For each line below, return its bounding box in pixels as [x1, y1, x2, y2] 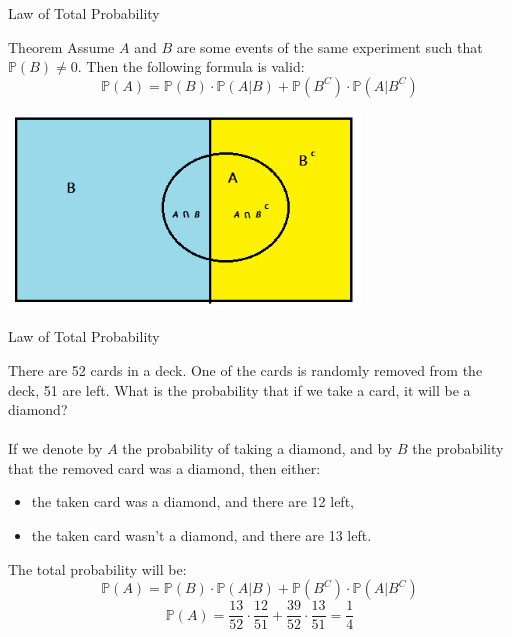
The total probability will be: [8, 558, 187, 579]
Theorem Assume [8, 36, 115, 57]
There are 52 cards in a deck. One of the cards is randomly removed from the [8, 359, 483, 380]
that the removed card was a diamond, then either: [8, 457, 321, 478]
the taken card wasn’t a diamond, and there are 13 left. [31, 525, 372, 546]
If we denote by [8, 438, 103, 459]
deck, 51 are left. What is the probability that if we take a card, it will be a [8, 379, 471, 400]
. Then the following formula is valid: [77, 56, 305, 77]
